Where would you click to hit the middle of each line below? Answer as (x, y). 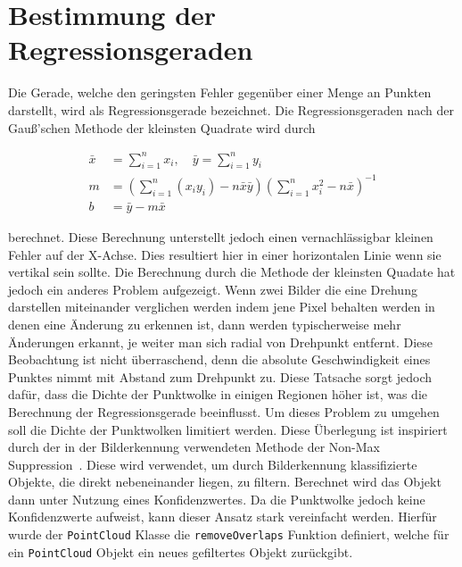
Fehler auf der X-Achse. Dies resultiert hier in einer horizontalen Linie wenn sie (225, 254)
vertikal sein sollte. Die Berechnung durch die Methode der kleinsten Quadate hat (232, 272)
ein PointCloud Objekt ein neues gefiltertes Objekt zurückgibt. (181, 551)
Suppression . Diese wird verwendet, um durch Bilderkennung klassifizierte (213, 464)
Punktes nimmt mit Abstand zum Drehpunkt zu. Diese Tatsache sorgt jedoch (220, 376)
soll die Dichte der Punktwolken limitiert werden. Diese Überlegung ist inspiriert (228, 429)
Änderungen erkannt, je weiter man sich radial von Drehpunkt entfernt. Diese (221, 342)
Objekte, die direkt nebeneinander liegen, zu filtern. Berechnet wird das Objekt (225, 482)
